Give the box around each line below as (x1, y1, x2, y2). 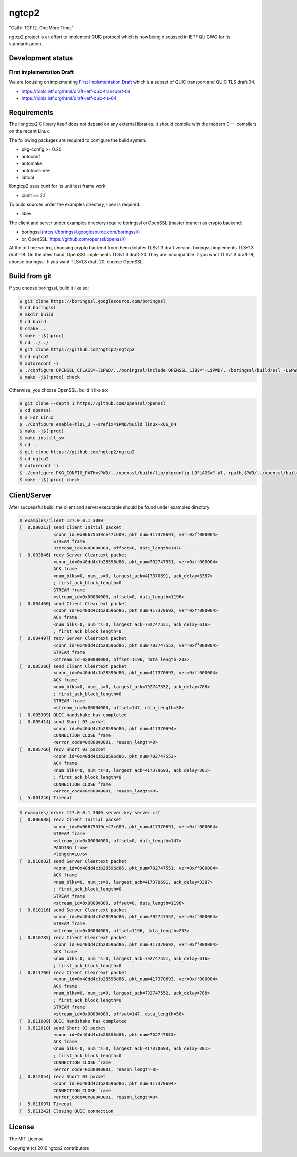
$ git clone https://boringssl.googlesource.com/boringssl (19, 298, 166, 304)
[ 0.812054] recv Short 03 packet (19, 1074, 106, 1079)
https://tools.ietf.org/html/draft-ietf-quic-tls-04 (21, 95, 117, 101)
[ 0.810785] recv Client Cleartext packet (19, 935, 127, 940)
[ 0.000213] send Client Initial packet (19, 525, 122, 530)
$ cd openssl (19, 407, 51, 413)
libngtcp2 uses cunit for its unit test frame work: (9, 183, 107, 189)
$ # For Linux (19, 414, 54, 420)
